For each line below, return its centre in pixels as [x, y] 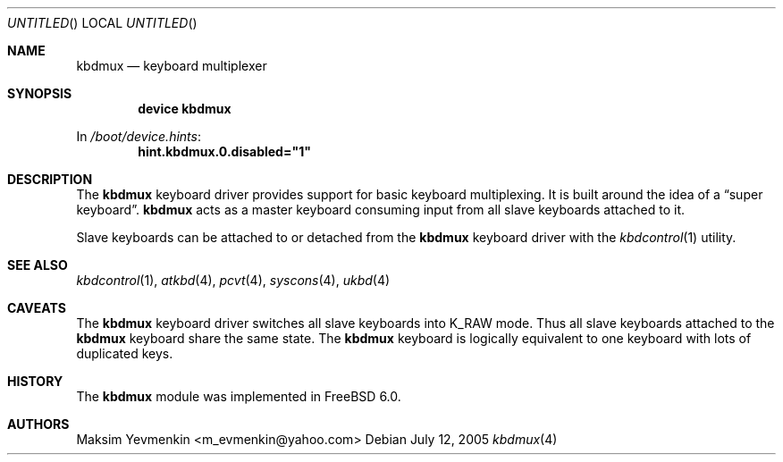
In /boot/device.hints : [139, 136]
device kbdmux [185, 109]
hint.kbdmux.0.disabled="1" [224, 151]
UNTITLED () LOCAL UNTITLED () [102, 23]
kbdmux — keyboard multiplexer [172, 66]
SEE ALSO [38, 265]
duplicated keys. [125, 353]
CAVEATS [37, 308]
